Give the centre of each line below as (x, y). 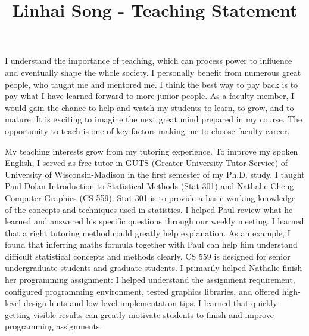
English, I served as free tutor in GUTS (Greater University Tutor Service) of (146, 163)
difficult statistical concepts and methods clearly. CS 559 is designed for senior (148, 256)
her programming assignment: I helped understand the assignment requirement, (150, 280)
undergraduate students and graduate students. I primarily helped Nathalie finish (154, 268)
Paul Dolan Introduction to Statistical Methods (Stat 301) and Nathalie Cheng (149, 186)
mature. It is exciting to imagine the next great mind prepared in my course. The (154, 119)
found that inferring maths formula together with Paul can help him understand (151, 244)
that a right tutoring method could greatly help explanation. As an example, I (148, 232)
